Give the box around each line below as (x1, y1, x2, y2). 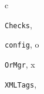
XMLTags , (5, 78, 37, 90)
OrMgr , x (5, 58, 35, 70)
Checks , (5, 18, 32, 31)
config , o (5, 38, 39, 51)
